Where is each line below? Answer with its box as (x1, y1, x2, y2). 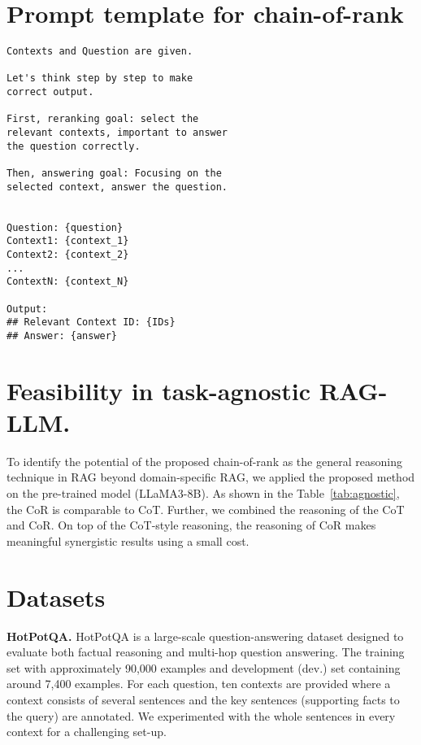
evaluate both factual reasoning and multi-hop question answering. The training (7, 643, 405, 660)
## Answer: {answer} (7, 329, 118, 342)
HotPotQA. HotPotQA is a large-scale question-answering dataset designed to (7, 627, 404, 644)
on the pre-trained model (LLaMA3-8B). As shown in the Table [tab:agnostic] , (7, 485, 400, 502)
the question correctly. (7, 140, 141, 152)
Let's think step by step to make (7, 72, 193, 85)
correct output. (7, 86, 94, 98)
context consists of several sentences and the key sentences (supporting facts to (7, 691, 400, 708)
